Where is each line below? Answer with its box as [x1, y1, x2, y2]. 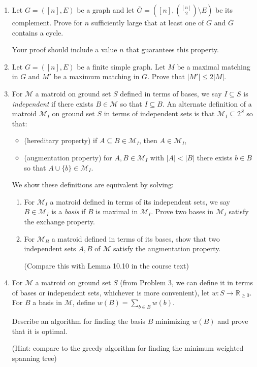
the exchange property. [24, 216, 95, 226]
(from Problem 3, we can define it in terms [120, 277, 253, 288]
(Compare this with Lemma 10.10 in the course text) [24, 260, 189, 271]
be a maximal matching [177, 61, 250, 72]
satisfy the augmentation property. [113, 243, 221, 254]
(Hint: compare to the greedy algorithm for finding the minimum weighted [12, 343, 244, 353]
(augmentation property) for [24, 152, 112, 162]
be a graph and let [77, 5, 135, 15]
